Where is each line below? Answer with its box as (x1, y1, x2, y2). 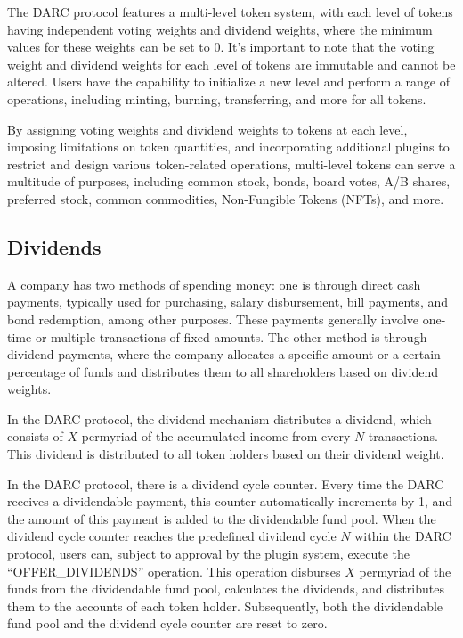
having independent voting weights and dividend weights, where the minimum (7, 20, 433, 38)
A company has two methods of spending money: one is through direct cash (7, 274, 421, 293)
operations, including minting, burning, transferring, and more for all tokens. (7, 89, 426, 108)
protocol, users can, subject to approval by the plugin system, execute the (7, 544, 410, 563)
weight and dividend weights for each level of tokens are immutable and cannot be (7, 54, 456, 73)
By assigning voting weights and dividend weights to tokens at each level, (7, 119, 408, 138)
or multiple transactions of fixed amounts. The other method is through (35, 327, 427, 346)
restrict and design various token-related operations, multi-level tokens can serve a (7, 154, 456, 173)
